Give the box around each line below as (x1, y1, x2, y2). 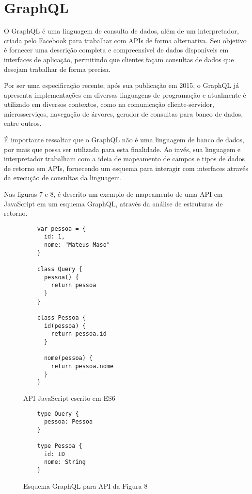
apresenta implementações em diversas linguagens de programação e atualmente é (4, 89, 246, 100)
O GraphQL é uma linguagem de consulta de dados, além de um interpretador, (4, 26, 239, 36)
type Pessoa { (37, 443, 82, 450)
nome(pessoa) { (44, 355, 93, 362)
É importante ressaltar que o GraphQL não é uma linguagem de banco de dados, (4, 135, 244, 145)
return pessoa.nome (51, 362, 114, 370)
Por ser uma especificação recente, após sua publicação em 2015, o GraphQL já (4, 80, 239, 90)
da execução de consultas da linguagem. (4, 172, 122, 183)
